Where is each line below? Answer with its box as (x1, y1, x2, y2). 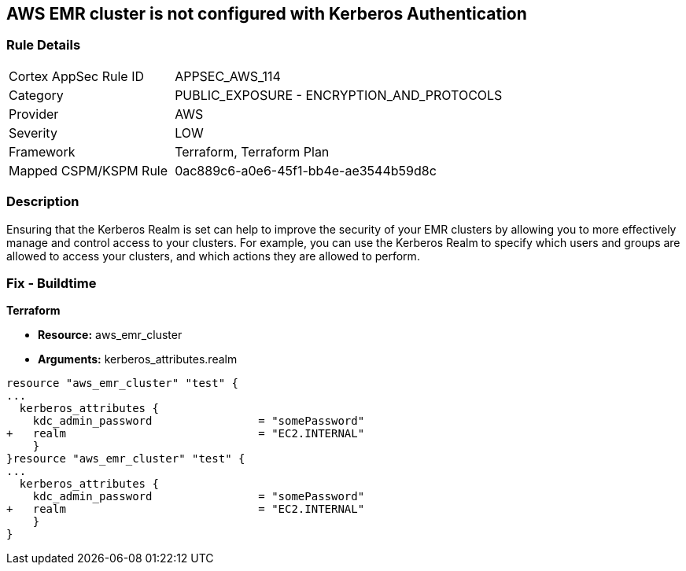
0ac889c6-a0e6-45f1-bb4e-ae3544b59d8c (175, 162, 437, 179)
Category (9, 87, 64, 103)
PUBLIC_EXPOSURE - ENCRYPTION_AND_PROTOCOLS (175, 87, 503, 103)
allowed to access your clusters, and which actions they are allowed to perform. (6, 249, 420, 263)
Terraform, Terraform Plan (175, 143, 330, 160)
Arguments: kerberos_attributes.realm (38, 352, 238, 367)
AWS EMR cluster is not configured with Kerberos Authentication (6, 4, 527, 24)
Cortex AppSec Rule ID (9, 68, 145, 84)
